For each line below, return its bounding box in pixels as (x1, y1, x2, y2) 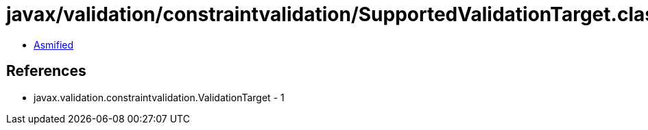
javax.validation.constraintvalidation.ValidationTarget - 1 (34, 91, 285, 103)
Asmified (34, 38, 74, 51)
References (6, 62, 86, 80)
